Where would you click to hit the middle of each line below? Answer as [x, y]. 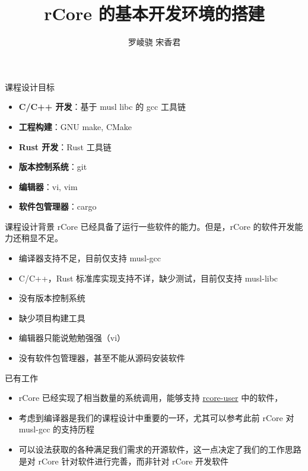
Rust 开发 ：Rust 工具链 [65, 146]
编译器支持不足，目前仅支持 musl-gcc [90, 258]
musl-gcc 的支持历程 [57, 429]
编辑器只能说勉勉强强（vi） [72, 338]
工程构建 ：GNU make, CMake [75, 126]
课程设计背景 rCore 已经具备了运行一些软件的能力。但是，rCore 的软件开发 [150, 226]
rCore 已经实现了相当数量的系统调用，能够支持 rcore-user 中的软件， [151, 398]
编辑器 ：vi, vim [48, 186]
